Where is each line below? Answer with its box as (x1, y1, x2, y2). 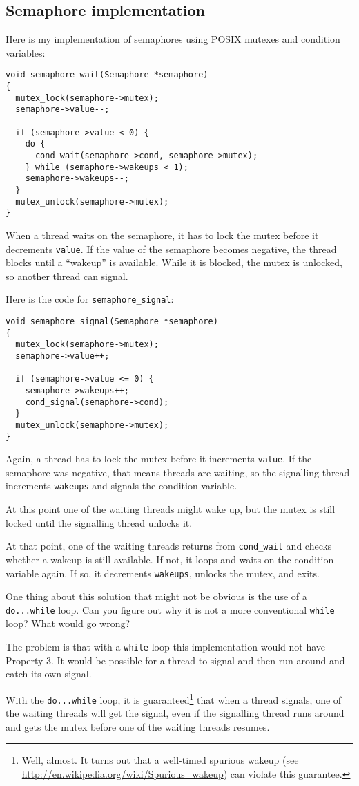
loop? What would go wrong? (6, 616, 130, 630)
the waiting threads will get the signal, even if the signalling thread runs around (6, 706, 345, 720)
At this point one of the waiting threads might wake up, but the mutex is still (6, 502, 336, 516)
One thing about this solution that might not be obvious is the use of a (6, 589, 307, 603)
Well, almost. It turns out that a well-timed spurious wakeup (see (21, 753, 299, 767)
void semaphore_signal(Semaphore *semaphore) (6, 317, 218, 327)
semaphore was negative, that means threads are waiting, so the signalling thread (6, 465, 350, 479)
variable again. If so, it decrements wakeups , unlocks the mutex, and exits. (6, 565, 320, 580)
